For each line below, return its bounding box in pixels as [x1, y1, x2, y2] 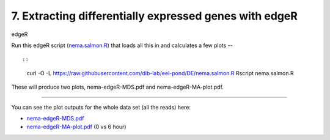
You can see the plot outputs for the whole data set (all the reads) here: [11, 103, 191, 111]
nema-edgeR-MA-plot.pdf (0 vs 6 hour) [26, 123, 127, 131]
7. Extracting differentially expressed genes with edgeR [11, 9, 298, 23]
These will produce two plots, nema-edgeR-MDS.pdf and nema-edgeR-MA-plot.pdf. [11, 83, 224, 91]
